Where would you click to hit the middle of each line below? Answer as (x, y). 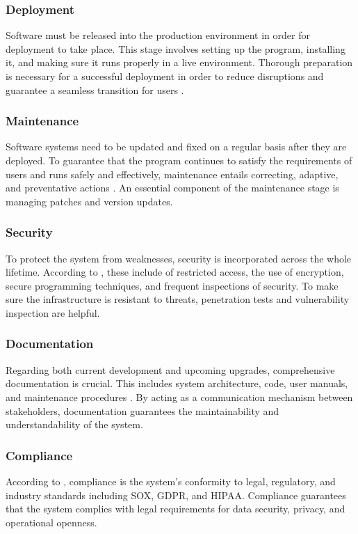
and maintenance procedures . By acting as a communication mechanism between (179, 396)
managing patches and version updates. (89, 201)
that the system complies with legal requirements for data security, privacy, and (176, 509)
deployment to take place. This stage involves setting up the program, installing (176, 48)
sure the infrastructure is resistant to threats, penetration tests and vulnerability (178, 299)
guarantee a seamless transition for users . (95, 89)
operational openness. (51, 522)
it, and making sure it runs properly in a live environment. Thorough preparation (179, 62)
